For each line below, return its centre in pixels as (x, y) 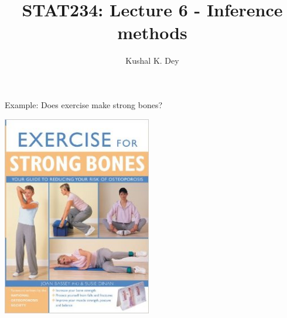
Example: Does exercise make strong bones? (84, 104)
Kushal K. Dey (152, 61)
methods (152, 32)
